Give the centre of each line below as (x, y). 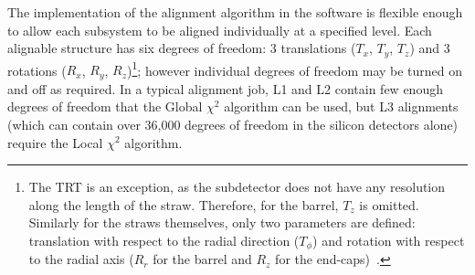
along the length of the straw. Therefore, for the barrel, (184, 204)
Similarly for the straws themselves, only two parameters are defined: (222, 222)
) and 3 (430, 48)
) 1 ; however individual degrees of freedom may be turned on (295, 69)
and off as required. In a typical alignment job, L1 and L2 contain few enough (225, 88)
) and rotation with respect (389, 240)
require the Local (55, 142)
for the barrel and (202, 259)
